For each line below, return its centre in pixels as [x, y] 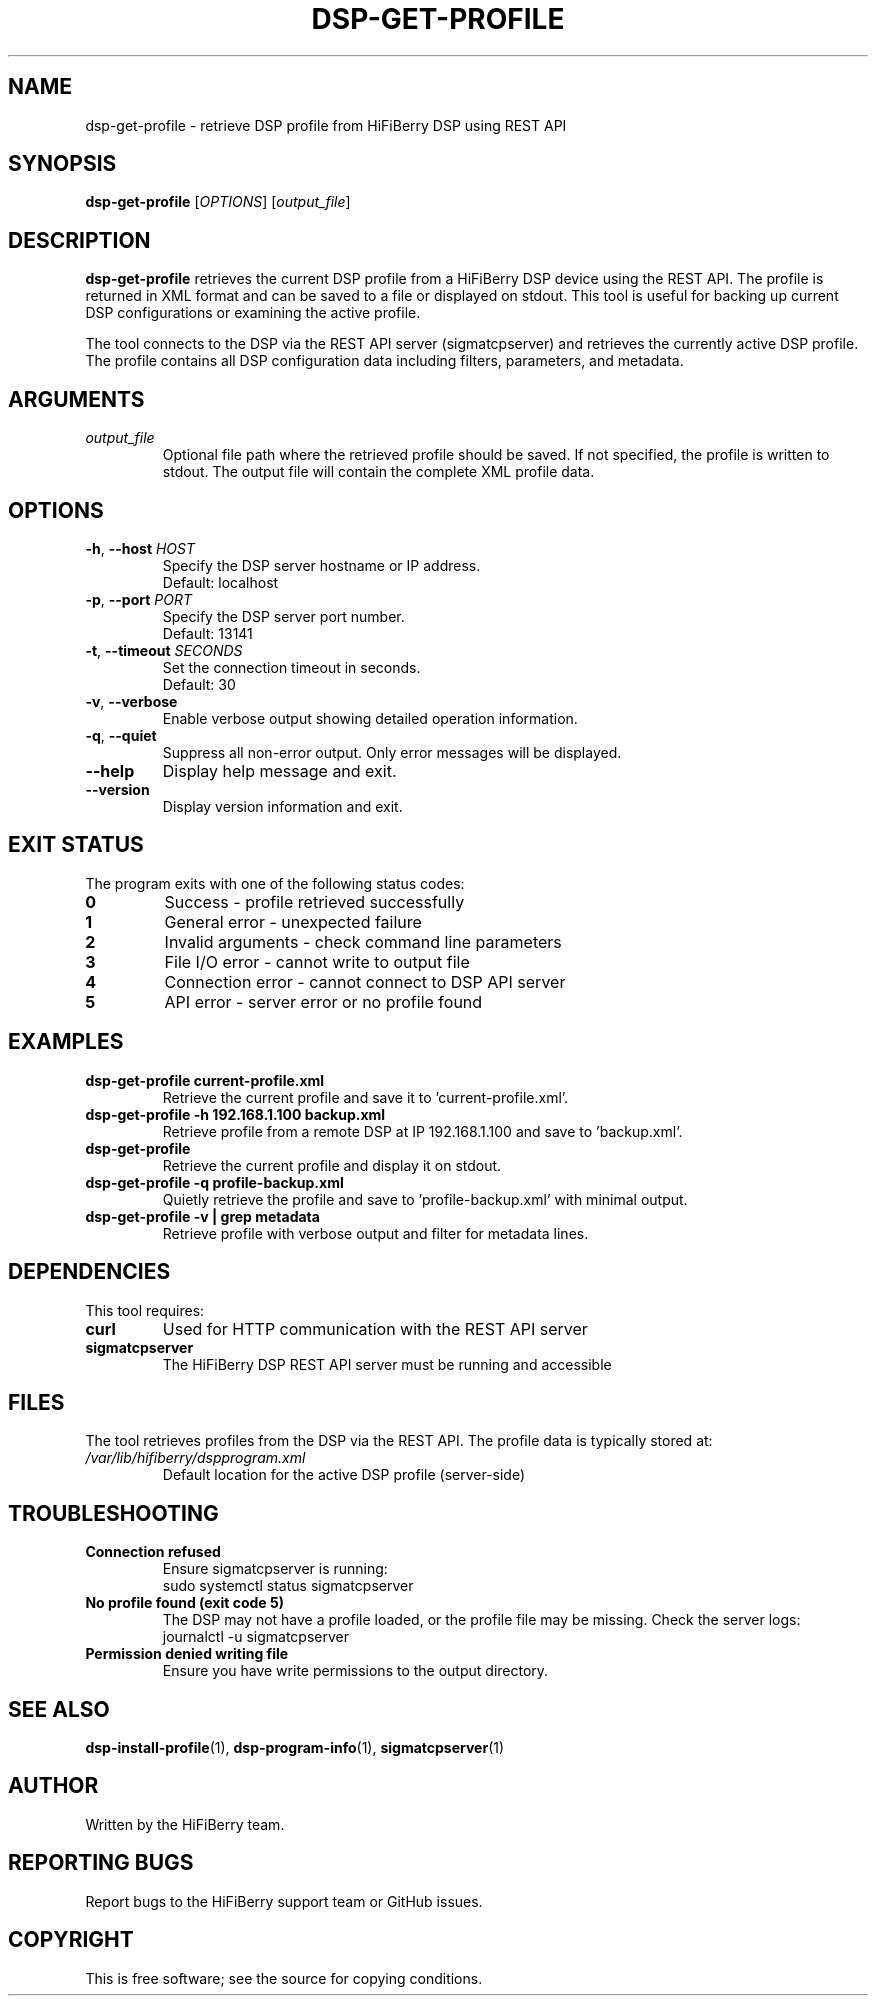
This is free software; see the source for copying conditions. [284, 1978]
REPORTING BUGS [101, 1863]
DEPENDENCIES [89, 1272]
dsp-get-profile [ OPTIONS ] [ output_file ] [218, 202]
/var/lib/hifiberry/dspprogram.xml [195, 1458]
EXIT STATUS [76, 845]
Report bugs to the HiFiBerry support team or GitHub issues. [284, 1901]
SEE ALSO [59, 1709]
